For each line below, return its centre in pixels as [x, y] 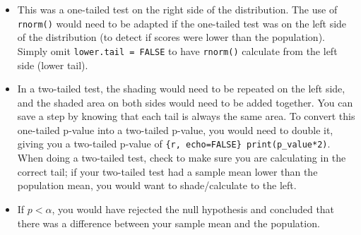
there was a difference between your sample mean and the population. [168, 223]
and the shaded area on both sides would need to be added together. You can [185, 102]
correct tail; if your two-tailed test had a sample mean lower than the [167, 171]
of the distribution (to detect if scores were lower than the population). [171, 37]
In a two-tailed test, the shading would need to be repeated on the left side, [181, 89]
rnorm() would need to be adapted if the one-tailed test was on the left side [182, 23]
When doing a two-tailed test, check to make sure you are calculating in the [182, 158]
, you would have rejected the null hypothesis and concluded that [193, 209]
